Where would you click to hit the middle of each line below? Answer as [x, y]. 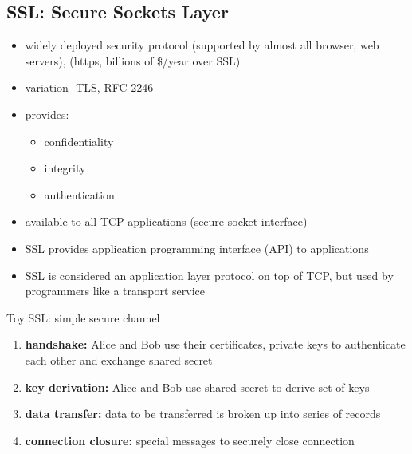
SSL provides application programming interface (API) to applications [197, 248]
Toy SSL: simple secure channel [83, 317]
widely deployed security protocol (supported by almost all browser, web [202, 45]
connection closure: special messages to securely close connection [190, 440]
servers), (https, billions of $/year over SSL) [133, 60]
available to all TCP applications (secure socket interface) [166, 221]
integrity [65, 168]
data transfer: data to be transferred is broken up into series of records [203, 414]
